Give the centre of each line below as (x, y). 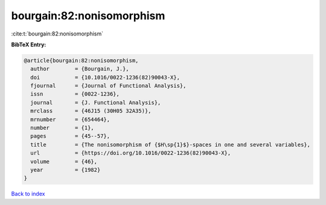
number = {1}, (62, 128)
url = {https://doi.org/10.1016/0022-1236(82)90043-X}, (131, 153)
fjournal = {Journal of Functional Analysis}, (108, 86)
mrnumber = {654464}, (70, 119)
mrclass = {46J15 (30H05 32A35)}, (91, 111)
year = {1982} (66, 170)
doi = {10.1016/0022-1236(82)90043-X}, (105, 77)
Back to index (28, 194)
